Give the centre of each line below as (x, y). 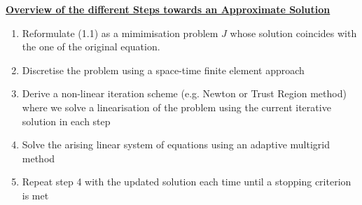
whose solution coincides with (293, 33)
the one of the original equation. (91, 47)
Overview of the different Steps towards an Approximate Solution (168, 9)
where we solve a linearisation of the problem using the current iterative (176, 107)
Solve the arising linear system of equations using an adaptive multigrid (176, 144)
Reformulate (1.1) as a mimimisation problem (120, 33)
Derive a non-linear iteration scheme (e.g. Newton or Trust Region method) (184, 93)
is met (35, 195)
